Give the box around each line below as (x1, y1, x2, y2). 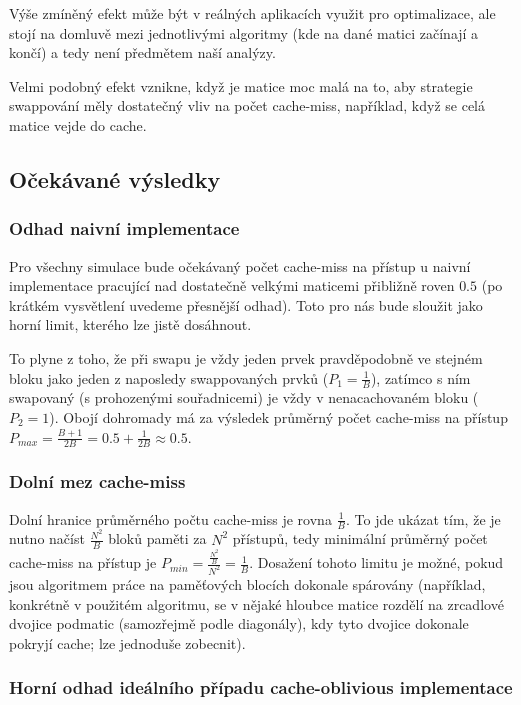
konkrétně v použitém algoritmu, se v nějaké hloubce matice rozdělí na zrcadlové (9, 593, 504, 614)
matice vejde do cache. (9, 114, 147, 135)
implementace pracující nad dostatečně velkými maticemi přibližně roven (9, 275, 455, 296)
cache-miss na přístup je (9, 552, 157, 573)
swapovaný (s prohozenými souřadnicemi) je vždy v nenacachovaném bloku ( (9, 387, 479, 408)
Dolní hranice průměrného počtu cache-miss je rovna (9, 508, 332, 529)
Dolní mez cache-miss (9, 469, 186, 494)
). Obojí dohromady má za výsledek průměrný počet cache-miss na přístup (49, 406, 508, 427)
